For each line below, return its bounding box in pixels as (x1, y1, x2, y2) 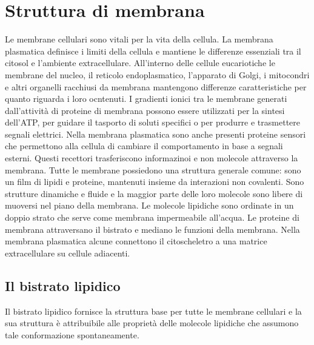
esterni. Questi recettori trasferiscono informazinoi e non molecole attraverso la (5, 152, 298, 164)
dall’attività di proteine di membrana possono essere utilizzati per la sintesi (5, 104, 285, 116)
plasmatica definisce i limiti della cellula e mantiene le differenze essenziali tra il (5, 44, 301, 57)
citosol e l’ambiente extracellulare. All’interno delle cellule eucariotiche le (5, 56, 275, 69)
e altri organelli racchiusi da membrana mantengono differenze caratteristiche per (5, 80, 307, 93)
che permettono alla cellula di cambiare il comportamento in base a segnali (5, 139, 283, 152)
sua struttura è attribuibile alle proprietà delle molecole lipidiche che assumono (5, 317, 299, 329)
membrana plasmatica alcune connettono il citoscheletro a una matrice (5, 235, 267, 247)
